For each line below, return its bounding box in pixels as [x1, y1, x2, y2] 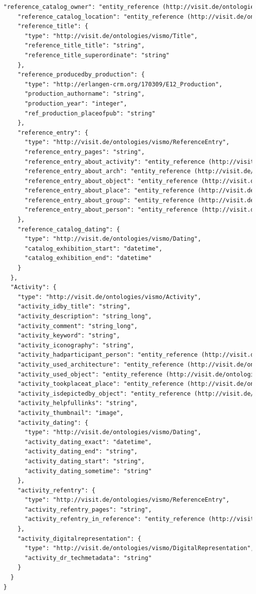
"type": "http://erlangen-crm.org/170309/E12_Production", [24, 80, 222, 88]
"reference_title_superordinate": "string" [24, 51, 170, 59]
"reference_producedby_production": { [17, 71, 145, 78]
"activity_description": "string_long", [17, 313, 152, 320]
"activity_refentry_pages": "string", [24, 506, 152, 513]
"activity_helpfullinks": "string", [17, 400, 138, 407]
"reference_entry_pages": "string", [24, 148, 145, 155]
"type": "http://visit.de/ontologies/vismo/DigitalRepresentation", [24, 545, 255, 552]
